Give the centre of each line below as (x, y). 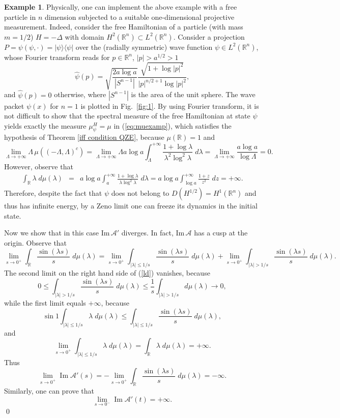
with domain (84, 36)
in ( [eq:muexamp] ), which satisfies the (173, 125)
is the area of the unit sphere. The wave (193, 94)
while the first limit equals (45, 302)
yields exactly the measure (45, 125)
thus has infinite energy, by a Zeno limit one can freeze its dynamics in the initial (131, 206)
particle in (20, 17)
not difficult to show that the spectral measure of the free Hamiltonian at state (127, 116)
